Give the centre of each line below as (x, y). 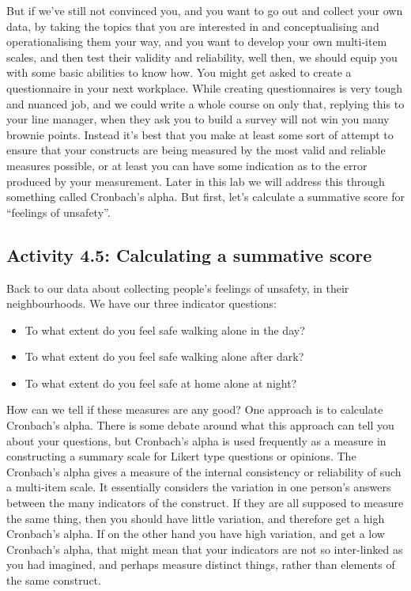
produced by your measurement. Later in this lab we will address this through (196, 181)
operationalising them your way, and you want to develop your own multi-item (197, 42)
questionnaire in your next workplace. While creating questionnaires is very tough (205, 87)
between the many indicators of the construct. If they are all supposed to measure (205, 503)
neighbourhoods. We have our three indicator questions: (141, 303)
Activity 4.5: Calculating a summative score (189, 254)
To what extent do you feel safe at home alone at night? (161, 383)
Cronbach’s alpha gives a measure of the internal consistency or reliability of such (204, 471)
